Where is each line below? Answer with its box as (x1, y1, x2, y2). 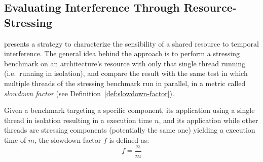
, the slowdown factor (34, 134, 101, 145)
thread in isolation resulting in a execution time (4, 114, 153, 125)
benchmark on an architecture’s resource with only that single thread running (4, 58, 246, 68)
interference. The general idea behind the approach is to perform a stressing (4, 48, 240, 59)
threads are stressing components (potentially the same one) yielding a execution (4, 125, 255, 135)
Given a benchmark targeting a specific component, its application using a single (4, 105, 255, 115)
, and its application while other (159, 114, 258, 125)
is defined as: (109, 134, 149, 145)
